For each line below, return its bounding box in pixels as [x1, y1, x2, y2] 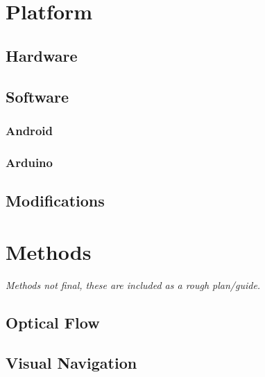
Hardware [6, 44, 78, 66]
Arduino [6, 153, 53, 170]
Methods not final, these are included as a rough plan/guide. [6, 277, 261, 292]
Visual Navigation [6, 352, 137, 374]
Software [6, 85, 69, 107]
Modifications [6, 190, 105, 211]
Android [6, 121, 53, 139]
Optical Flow [6, 311, 100, 333]
